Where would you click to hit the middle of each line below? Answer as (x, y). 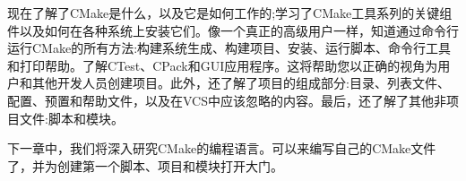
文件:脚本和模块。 (71, 118)
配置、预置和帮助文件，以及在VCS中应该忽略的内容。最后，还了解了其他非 (227, 100)
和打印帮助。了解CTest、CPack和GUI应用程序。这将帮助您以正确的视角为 (223, 65)
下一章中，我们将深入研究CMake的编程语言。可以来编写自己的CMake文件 (222, 148)
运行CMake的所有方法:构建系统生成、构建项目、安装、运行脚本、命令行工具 (229, 48)
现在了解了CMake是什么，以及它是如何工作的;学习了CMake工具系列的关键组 (230, 13)
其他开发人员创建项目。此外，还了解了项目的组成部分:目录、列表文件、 (241, 83)
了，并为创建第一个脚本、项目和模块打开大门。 (145, 165)
